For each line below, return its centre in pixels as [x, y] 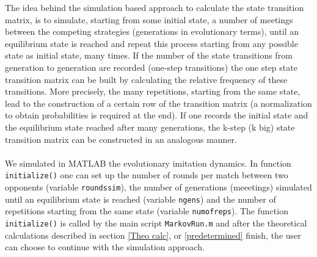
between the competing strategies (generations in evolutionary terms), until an [152, 31]
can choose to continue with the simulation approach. [105, 247]
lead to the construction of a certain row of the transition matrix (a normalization [158, 103]
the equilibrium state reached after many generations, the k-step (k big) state [150, 127]
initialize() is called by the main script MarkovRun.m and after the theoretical [156, 223]
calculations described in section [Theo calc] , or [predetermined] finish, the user [153, 235]
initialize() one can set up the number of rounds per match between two [147, 175]
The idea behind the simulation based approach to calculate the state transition [155, 7]
